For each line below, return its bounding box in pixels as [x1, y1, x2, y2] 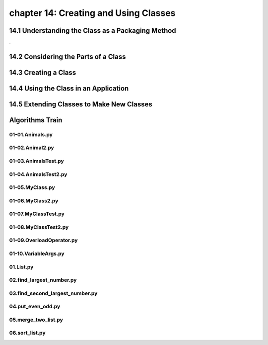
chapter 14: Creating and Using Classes [9, 7, 176, 18]
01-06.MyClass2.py [9, 197, 59, 204]
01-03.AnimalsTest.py [9, 158, 64, 165]
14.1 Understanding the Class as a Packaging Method [9, 26, 176, 35]
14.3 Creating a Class [9, 68, 76, 77]
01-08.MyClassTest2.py [9, 224, 69, 231]
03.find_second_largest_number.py [9, 290, 98, 297]
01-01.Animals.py [9, 131, 53, 138]
